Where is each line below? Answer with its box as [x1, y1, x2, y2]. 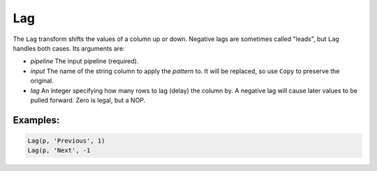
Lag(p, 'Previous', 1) [27, 136, 105, 145]
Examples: [13, 114, 60, 126]
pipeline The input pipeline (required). [30, 57, 139, 65]
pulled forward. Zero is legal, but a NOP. [30, 96, 146, 104]
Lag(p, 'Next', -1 [27, 147, 91, 154]
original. [30, 76, 54, 85]
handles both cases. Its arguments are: [13, 44, 125, 52]
